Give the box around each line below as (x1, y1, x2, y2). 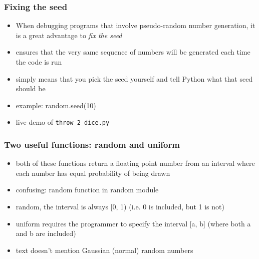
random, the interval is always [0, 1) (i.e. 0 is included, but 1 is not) (16, 201, 224, 212)
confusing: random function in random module (16, 184, 159, 195)
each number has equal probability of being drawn (16, 167, 170, 178)
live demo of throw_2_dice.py (16, 117, 110, 127)
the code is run (16, 57, 62, 67)
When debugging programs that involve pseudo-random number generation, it (16, 20, 255, 31)
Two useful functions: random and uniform (4, 138, 180, 150)
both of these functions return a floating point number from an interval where (16, 158, 255, 168)
